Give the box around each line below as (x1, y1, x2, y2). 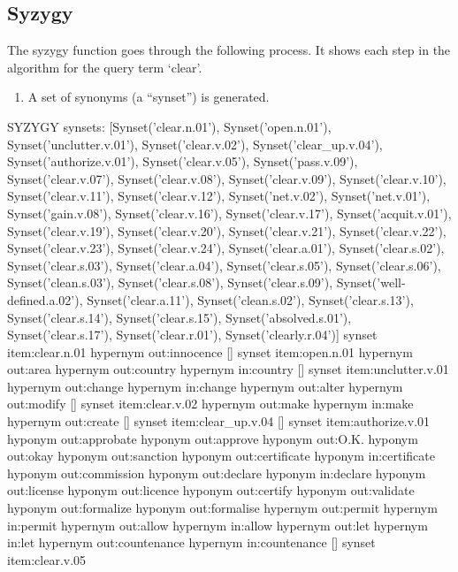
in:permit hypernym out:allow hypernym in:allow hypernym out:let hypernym (7, 515, 428, 534)
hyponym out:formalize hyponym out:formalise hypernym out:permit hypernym (7, 499, 438, 517)
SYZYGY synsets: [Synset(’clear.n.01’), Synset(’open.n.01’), (7, 117, 332, 135)
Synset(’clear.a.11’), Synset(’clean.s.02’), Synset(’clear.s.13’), (87, 290, 414, 309)
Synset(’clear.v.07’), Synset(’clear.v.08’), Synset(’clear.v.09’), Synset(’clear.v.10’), (7, 169, 447, 187)
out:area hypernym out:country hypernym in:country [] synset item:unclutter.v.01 (7, 360, 449, 378)
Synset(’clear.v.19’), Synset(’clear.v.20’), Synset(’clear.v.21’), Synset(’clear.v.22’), (7, 221, 447, 240)
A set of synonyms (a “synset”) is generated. (27, 88, 270, 106)
